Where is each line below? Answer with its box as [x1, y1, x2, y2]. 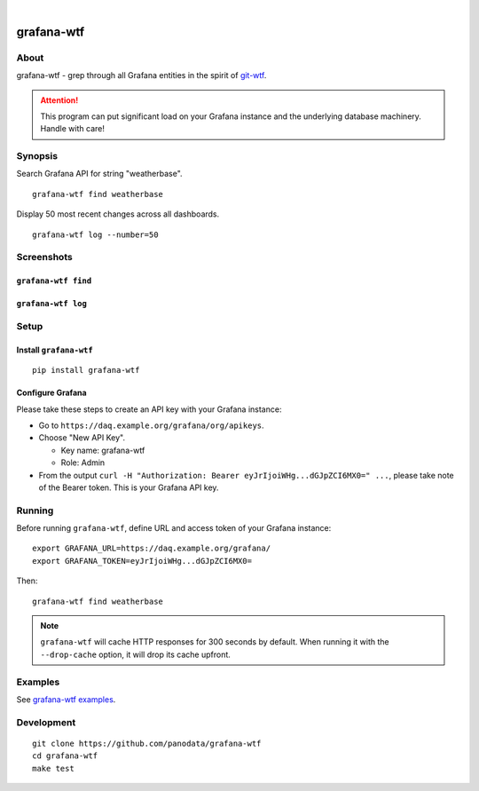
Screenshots [16, 251, 73, 264]
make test [32, 763, 75, 773]
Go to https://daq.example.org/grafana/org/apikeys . [38, 420, 265, 431]
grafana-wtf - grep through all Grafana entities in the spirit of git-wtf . [16, 70, 267, 81]
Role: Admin [60, 457, 106, 468]
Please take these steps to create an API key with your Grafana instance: [16, 404, 282, 415]
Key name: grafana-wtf [60, 445, 145, 455]
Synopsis [16, 150, 58, 162]
